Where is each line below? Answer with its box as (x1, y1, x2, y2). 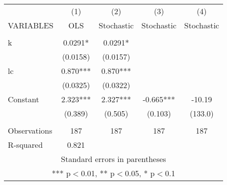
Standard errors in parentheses (61, 153, 166, 164)
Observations (8, 125, 52, 136)
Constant (8, 93, 39, 105)
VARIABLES (8, 20, 53, 31)
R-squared (8, 139, 43, 150)
